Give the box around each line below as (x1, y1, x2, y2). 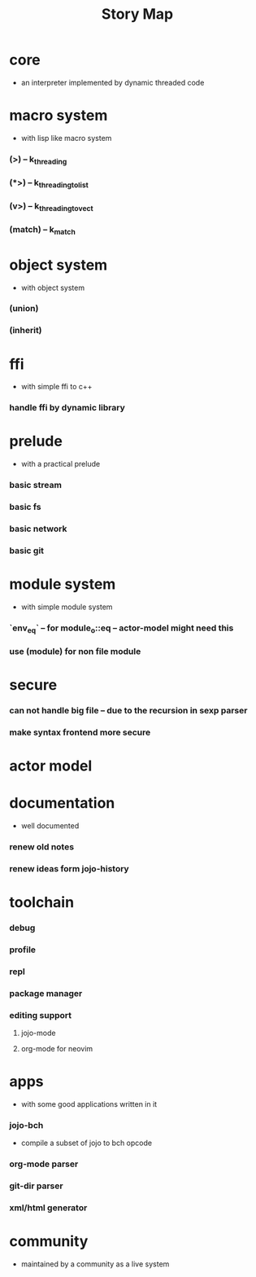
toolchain (9, 893, 75, 912)
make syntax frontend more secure (9, 726, 151, 738)
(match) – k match (9, 224, 76, 237)
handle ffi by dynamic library (9, 402, 125, 414)
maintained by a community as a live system (20, 1259, 170, 1269)
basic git (9, 545, 44, 556)
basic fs (9, 502, 41, 513)
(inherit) (9, 325, 43, 336)
